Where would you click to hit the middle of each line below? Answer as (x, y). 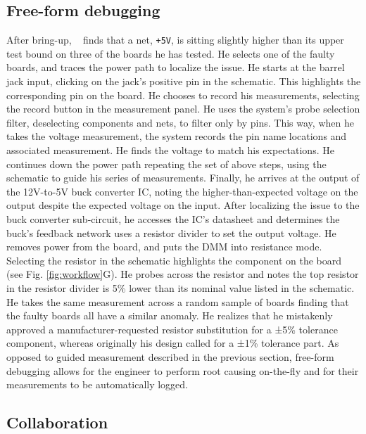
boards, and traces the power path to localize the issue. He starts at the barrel (176, 67)
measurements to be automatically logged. (97, 384)
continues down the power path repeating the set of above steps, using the (166, 164)
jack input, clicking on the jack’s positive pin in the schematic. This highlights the (184, 81)
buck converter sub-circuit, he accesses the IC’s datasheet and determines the (173, 218)
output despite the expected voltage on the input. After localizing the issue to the (183, 205)
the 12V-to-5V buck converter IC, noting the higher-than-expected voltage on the (182, 191)
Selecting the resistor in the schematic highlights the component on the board (174, 260)
